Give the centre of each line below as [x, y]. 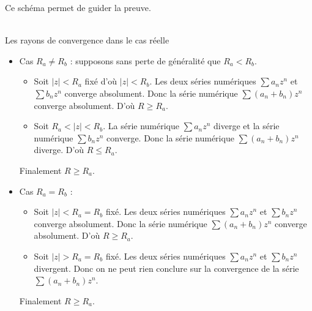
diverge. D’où [59, 150]
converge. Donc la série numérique [170, 137]
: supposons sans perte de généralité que [145, 60]
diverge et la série [247, 126]
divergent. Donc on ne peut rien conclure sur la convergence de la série [166, 268]
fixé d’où [101, 81]
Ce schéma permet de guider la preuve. [78, 7]
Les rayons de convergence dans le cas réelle [87, 40]
